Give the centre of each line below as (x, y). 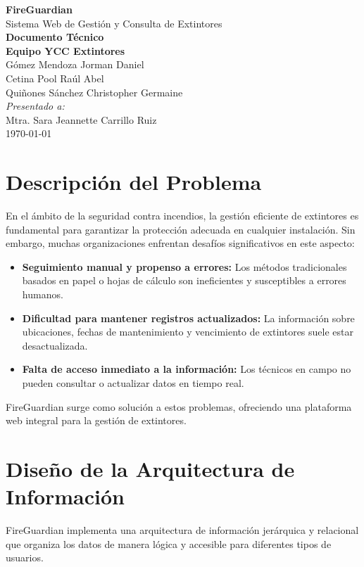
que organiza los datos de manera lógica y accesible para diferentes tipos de (169, 543)
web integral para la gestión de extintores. (96, 420)
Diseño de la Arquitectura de (150, 468)
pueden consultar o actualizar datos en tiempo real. (133, 383)
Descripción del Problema (134, 182)
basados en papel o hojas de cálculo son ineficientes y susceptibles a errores (184, 280)
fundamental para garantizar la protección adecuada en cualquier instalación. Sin (181, 229)
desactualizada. (55, 345)
